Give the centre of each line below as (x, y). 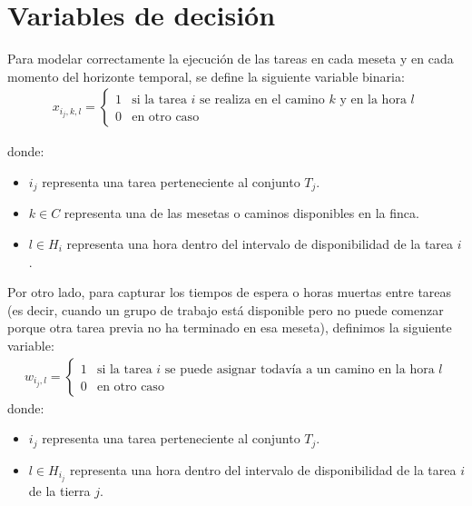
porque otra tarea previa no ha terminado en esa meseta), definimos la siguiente (230, 327)
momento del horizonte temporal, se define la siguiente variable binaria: (206, 76)
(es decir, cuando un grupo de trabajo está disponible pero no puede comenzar (226, 309)
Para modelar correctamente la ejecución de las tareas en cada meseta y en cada (231, 59)
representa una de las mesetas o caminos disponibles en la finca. (241, 213)
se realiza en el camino (262, 100)
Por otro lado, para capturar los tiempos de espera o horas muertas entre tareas (230, 292)
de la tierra (59, 490)
